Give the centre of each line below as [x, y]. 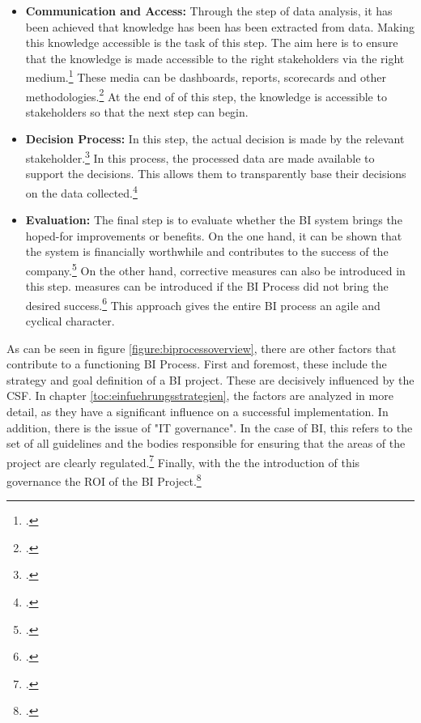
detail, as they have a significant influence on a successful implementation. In [198, 411]
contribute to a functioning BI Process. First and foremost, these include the [197, 364]
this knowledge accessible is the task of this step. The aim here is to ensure [212, 43]
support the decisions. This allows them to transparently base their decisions [216, 174]
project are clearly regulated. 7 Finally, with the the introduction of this [183, 461]
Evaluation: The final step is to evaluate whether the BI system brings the [214, 220]
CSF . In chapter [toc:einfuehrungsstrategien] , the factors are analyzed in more [200, 396]
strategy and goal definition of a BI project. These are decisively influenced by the [210, 379]
